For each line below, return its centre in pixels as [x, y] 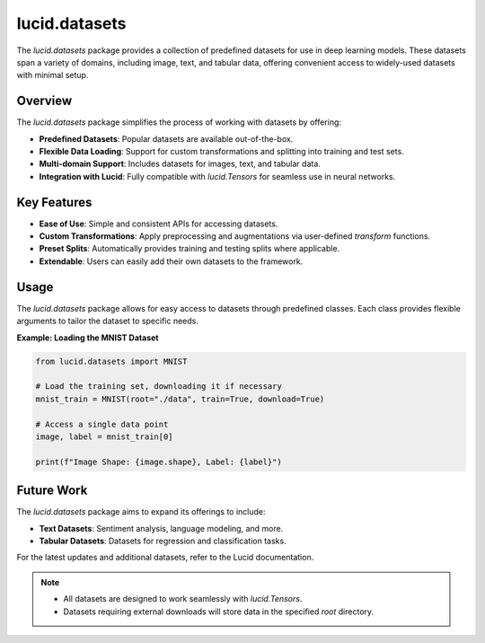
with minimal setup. [53, 75]
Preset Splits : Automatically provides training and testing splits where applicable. [190, 249]
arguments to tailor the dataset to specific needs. [108, 321]
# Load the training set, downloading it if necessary [159, 387]
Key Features [54, 202]
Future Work [52, 491]
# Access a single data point [102, 424]
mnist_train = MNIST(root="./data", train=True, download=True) [180, 399]
